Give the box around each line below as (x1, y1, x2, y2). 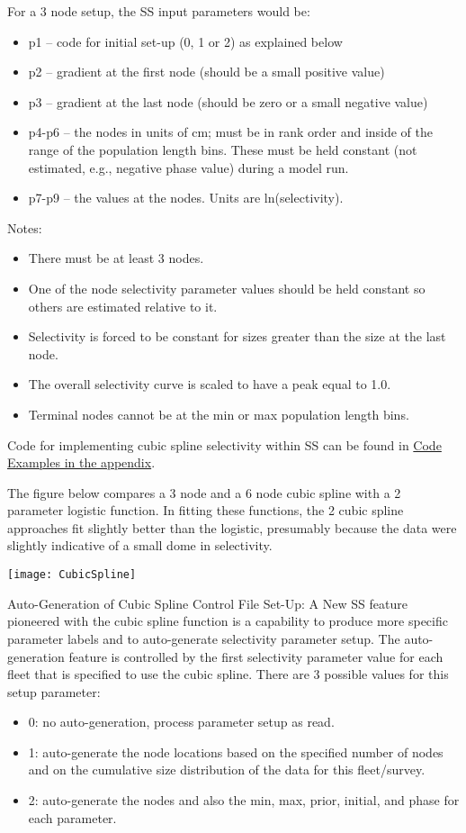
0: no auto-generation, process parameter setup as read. (28, 712, 335, 731)
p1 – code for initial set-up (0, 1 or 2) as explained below (28, 32, 343, 50)
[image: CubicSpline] (7, 568, 137, 582)
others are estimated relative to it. (28, 296, 218, 315)
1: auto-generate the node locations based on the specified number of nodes (28, 742, 444, 761)
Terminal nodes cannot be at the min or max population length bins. (28, 404, 409, 423)
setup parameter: (7, 682, 101, 701)
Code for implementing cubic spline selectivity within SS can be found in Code (7, 435, 442, 454)
